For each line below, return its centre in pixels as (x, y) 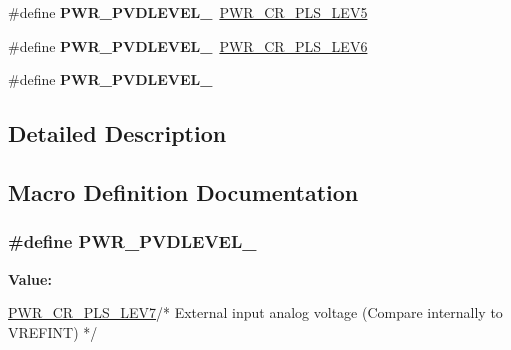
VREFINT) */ (53, 331)
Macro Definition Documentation (183, 191)
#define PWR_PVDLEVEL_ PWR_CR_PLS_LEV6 (188, 45)
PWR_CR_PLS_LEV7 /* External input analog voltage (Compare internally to (255, 312)
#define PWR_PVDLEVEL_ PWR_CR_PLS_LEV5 (188, 12)
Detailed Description (117, 133)
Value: (30, 278)
